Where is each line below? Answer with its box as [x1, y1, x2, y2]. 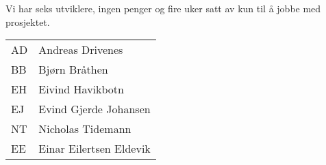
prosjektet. [5, 14, 50, 29]
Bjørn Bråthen [38, 61, 108, 78]
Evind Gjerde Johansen [38, 101, 151, 117]
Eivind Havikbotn [38, 81, 124, 97]
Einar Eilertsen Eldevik [38, 140, 151, 157]
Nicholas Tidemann [38, 121, 131, 137]
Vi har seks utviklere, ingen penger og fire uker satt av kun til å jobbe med [5, 1, 321, 15]
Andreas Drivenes [38, 42, 123, 58]
